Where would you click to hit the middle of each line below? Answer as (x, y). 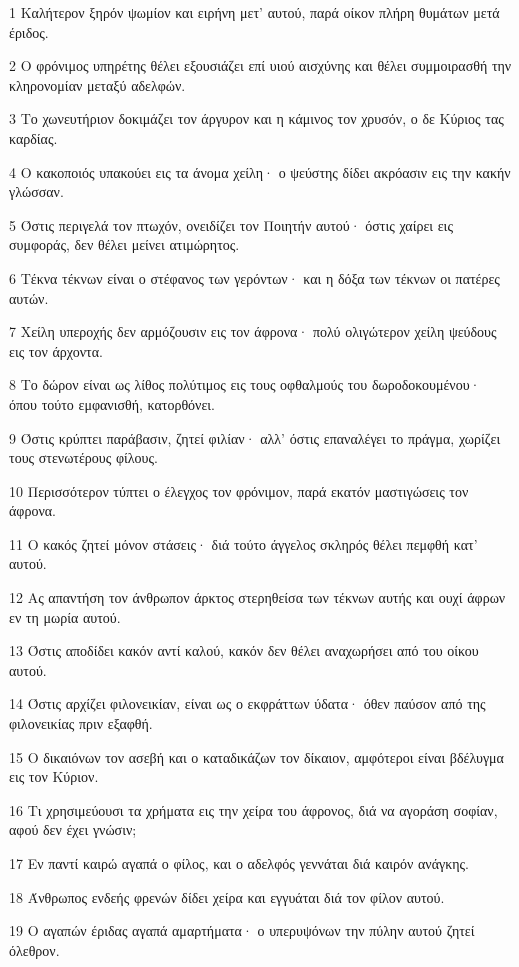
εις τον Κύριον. (54, 776)
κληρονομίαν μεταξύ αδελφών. (97, 84)
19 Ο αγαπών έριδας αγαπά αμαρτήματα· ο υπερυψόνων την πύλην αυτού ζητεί (242, 930)
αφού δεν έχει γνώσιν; (73, 829)
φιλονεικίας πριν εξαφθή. (81, 723)
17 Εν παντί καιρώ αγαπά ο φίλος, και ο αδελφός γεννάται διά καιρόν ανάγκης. (239, 863)
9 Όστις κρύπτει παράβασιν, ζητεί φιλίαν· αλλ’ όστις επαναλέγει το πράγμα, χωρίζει (255, 437)
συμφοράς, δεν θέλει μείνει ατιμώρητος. (124, 244)
